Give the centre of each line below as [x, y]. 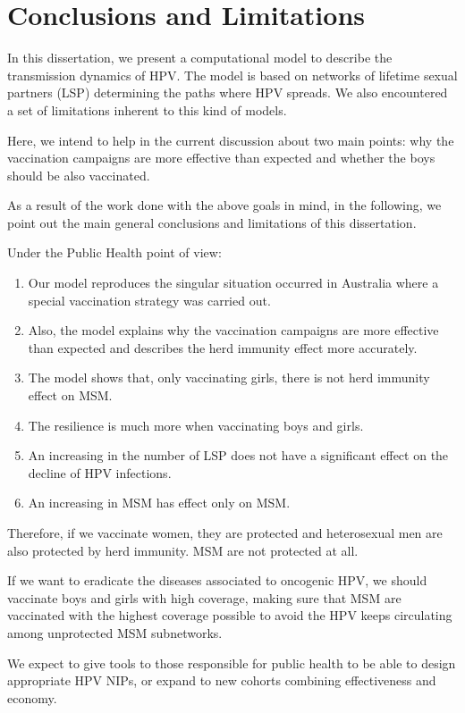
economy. [32, 697]
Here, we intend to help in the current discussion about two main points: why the [231, 140]
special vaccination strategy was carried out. [149, 300]
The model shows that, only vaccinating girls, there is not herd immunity [229, 377]
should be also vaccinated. [79, 175]
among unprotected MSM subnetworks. [115, 632]
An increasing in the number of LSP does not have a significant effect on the [238, 455]
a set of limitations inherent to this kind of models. [147, 109]
